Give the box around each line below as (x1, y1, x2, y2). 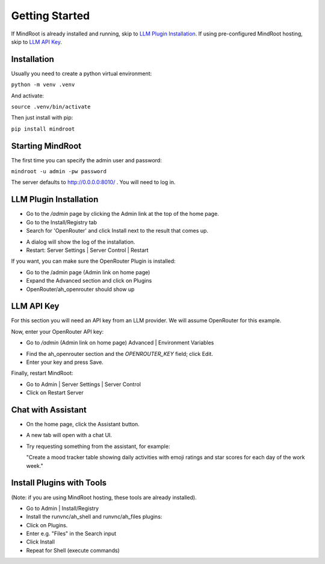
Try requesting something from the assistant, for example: (26, 443, 170, 450)
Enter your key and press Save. (26, 358, 104, 366)
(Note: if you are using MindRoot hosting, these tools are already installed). (11, 494, 197, 501)
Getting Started (11, 9, 90, 22)
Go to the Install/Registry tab (26, 218, 97, 225)
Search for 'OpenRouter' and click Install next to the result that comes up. (26, 227, 209, 234)
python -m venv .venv (11, 81, 75, 88)
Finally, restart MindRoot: (11, 370, 73, 377)
